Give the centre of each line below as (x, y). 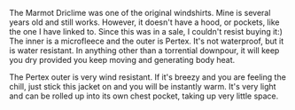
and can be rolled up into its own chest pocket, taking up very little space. (144, 96)
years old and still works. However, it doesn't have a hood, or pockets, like (144, 22)
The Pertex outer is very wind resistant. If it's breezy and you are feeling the (147, 77)
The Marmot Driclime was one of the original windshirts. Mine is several (140, 13)
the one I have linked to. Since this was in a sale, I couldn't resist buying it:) (146, 31)
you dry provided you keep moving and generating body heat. (122, 60)
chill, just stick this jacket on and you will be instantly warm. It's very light (143, 86)
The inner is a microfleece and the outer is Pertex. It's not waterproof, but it (147, 41)
